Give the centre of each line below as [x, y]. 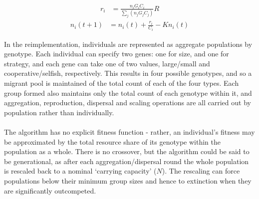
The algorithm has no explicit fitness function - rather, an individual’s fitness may [129, 131]
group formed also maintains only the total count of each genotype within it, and [128, 93]
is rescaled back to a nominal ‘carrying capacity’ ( [80, 171]
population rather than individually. [59, 112]
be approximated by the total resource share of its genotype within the [112, 141]
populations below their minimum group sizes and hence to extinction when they [128, 180]
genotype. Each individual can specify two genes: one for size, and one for [117, 54]
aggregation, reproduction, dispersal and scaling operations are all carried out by [128, 102]
